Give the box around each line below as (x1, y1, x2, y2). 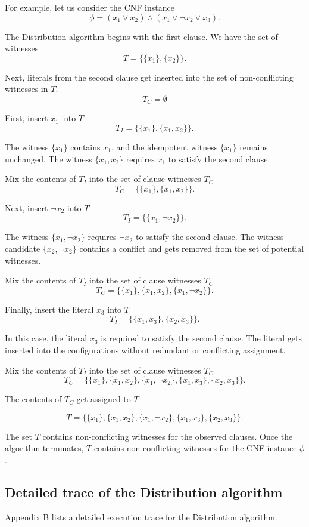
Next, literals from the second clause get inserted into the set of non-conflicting (5, 70, 294, 83)
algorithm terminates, (5, 442, 84, 454)
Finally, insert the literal (5, 303, 94, 315)
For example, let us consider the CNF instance (5, 1, 174, 13)
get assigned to (76, 393, 131, 405)
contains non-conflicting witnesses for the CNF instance (93, 442, 297, 454)
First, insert (5, 112, 48, 124)
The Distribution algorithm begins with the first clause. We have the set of (5, 30, 278, 42)
